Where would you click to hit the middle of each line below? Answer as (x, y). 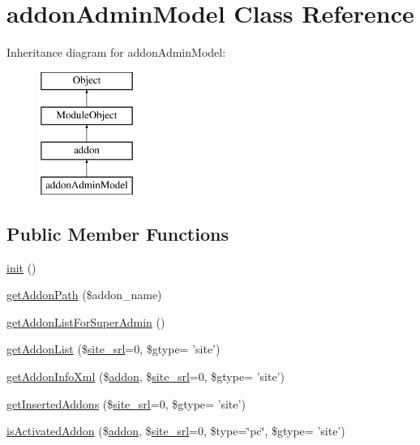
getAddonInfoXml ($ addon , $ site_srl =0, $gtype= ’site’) (146, 377)
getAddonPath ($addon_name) (84, 295)
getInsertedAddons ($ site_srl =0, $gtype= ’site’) (126, 403)
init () (21, 267)
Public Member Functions (118, 233)
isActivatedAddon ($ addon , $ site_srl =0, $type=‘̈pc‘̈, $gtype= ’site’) (176, 431)
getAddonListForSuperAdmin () (86, 321)
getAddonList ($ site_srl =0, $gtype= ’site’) (114, 349)
